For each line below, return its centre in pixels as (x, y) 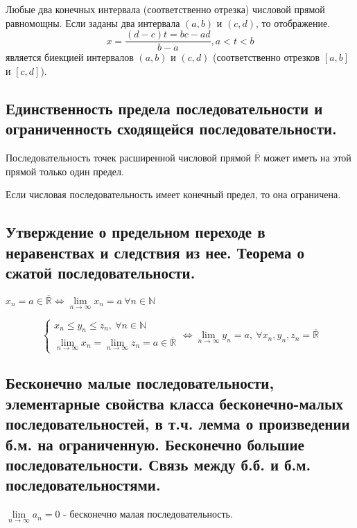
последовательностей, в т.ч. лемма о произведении (178, 424)
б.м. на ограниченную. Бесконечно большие (155, 444)
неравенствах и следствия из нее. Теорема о (155, 252)
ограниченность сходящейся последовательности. (171, 129)
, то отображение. (293, 23)
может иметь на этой (307, 158)
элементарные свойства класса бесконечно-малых (174, 403)
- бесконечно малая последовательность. (148, 514)
